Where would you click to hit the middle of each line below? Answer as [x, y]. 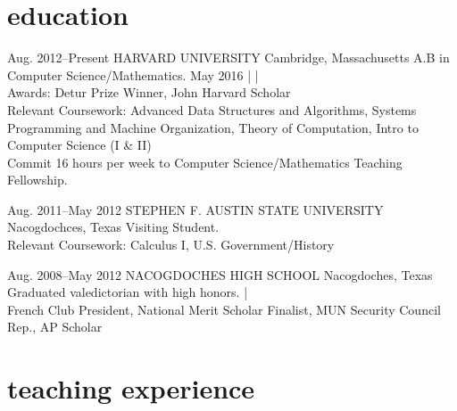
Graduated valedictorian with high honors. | [128, 292]
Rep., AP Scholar [55, 327]
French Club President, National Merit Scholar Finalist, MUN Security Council [224, 309]
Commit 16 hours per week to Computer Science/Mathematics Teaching [205, 162]
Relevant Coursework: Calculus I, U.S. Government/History [171, 245]
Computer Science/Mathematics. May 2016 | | [133, 74]
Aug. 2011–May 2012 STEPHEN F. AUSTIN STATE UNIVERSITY [195, 209]
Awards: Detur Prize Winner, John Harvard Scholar [149, 92]
